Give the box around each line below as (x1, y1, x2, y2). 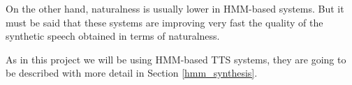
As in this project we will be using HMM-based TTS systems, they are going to (6, 52, 346, 66)
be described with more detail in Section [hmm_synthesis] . (6, 65, 258, 80)
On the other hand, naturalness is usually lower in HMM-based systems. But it (6, 1, 344, 15)
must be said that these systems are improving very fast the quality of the (6, 15, 323, 29)
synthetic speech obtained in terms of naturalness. (6, 29, 220, 43)
